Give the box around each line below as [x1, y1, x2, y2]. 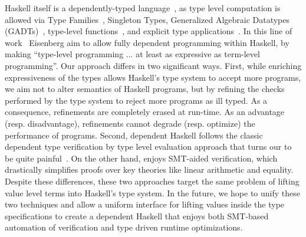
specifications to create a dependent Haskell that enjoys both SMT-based [5, 209, 269, 222]
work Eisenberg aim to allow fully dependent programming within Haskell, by [5, 36, 289, 48]
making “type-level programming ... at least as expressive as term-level [5, 48, 260, 60]
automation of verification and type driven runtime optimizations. [5, 221, 243, 233]
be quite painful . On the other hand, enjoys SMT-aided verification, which [5, 152, 278, 164]
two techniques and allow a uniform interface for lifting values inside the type [5, 198, 285, 210]
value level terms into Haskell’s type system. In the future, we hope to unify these [5, 186, 300, 199]
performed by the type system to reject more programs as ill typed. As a [5, 94, 268, 106]
